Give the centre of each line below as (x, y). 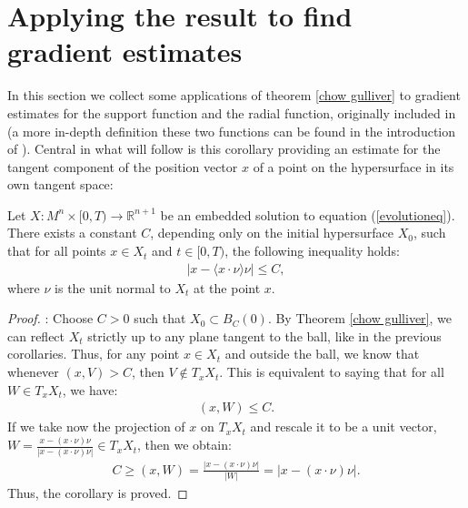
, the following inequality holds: (312, 251)
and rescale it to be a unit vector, (344, 427)
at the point (227, 287)
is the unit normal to (113, 287)
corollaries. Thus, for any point (94, 354)
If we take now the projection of (96, 427)
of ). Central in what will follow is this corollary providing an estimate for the (224, 149)
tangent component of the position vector (123, 166)
